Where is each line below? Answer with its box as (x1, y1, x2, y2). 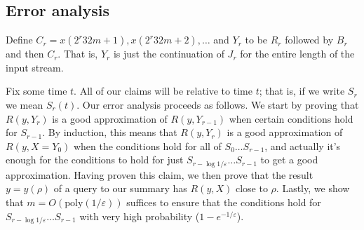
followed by (285, 32, 334, 47)
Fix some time (6, 83, 67, 98)
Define (6, 32, 33, 47)
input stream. (6, 60, 64, 74)
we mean (6, 97, 43, 111)
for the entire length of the (240, 46, 355, 61)
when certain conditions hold (229, 111, 353, 126)
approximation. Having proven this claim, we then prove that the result (6, 167, 314, 182)
